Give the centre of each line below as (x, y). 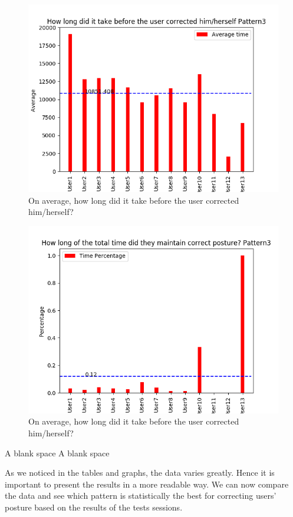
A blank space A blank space (57, 453)
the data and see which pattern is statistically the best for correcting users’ (141, 496)
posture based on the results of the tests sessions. (94, 507)
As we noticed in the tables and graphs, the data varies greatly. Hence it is (140, 473)
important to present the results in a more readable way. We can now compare (147, 484)
